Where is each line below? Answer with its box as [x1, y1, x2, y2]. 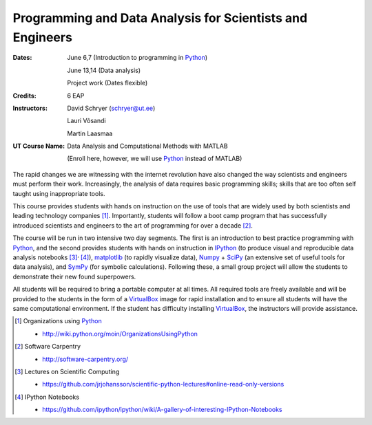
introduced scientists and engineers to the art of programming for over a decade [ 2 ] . [12, 221, 253, 230]
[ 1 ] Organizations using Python [14, 317, 103, 325]
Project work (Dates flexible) [67, 79, 148, 87]
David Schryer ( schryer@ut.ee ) [67, 104, 156, 112]
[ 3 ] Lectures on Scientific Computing [14, 367, 120, 375]
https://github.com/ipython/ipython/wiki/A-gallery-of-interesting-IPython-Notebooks [42, 406, 282, 414]
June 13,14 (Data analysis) [67, 66, 141, 74]
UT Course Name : [12, 142, 65, 151]
